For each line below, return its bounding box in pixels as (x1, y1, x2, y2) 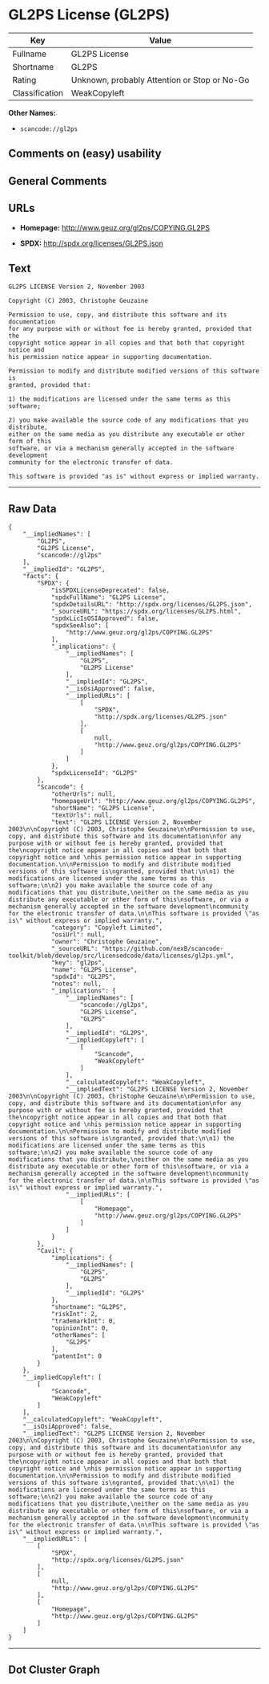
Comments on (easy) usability (8, 147, 162, 161)
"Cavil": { (37, 1247, 74, 1255)
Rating (12, 74, 37, 85)
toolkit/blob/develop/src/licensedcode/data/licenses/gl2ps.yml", (8, 952, 235, 960)
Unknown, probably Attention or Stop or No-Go (70, 74, 250, 85)
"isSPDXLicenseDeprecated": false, (50, 586, 171, 595)
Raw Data (8, 502, 58, 516)
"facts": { (22, 573, 59, 581)
